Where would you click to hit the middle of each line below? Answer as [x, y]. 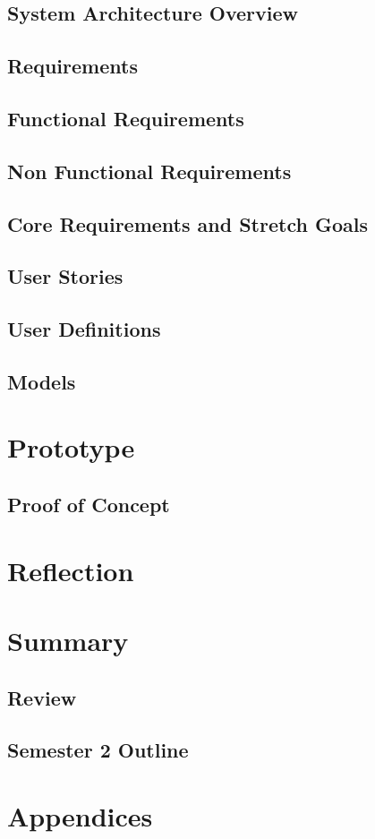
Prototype [71, 447]
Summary [68, 640]
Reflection [71, 570]
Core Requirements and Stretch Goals [187, 223]
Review [42, 697]
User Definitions [84, 329]
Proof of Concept [89, 505]
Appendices [80, 815]
